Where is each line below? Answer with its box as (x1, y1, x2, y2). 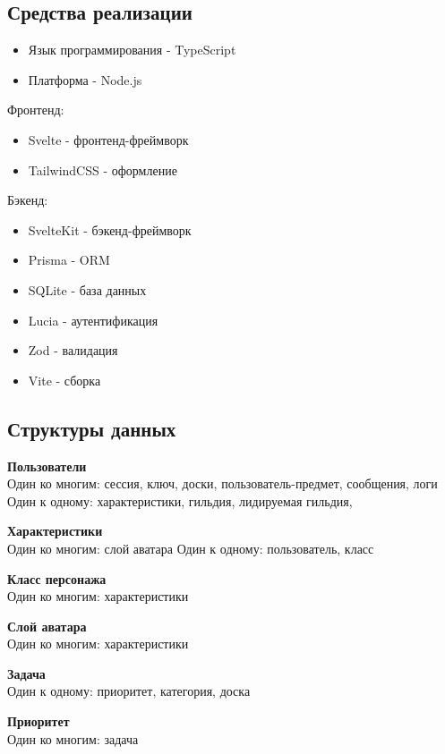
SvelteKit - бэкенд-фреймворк (28, 220, 192, 239)
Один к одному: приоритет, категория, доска (7, 682, 251, 700)
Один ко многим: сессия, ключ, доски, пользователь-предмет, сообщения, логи (7, 474, 438, 493)
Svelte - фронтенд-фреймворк (28, 130, 189, 148)
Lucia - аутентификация (28, 310, 158, 329)
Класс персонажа (7, 569, 107, 588)
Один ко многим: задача (7, 729, 139, 748)
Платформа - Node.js (28, 70, 142, 89)
